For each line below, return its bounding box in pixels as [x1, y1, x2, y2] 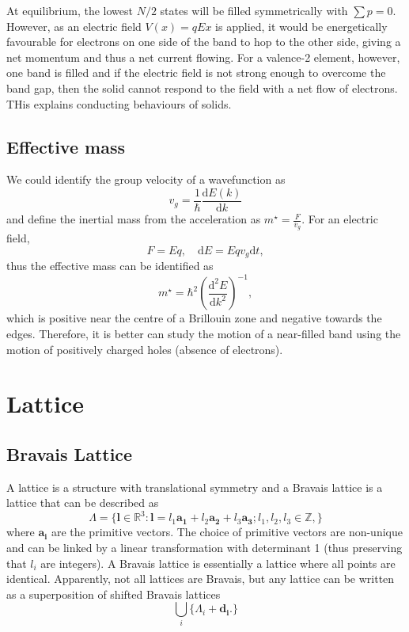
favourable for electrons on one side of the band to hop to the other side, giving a [6, 33, 401, 50]
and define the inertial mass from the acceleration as [6, 211, 261, 227]
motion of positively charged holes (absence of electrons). [6, 341, 283, 357]
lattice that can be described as [6, 494, 159, 511]
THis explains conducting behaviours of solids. [6, 95, 232, 112]
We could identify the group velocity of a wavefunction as [6, 171, 286, 188]
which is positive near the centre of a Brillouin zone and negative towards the [6, 310, 382, 326]
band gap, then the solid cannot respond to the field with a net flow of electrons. [6, 79, 398, 96]
